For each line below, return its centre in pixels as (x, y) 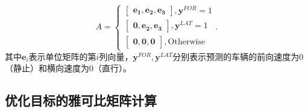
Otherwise (187, 42)
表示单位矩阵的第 (62, 56)
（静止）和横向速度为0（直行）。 (68, 68)
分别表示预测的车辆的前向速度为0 (238, 56)
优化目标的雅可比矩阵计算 (81, 100)
